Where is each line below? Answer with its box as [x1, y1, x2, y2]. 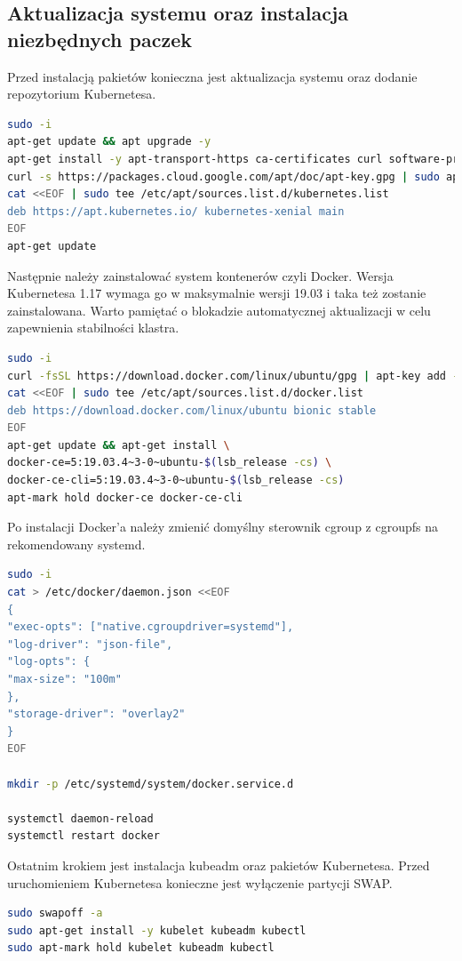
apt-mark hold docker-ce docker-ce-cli [7, 491, 243, 504]
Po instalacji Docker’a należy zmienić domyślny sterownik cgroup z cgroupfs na [7, 517, 438, 536]
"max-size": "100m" [7, 673, 122, 685]
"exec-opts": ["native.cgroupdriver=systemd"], [7, 621, 294, 634]
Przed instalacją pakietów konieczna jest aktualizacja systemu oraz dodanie [7, 67, 418, 85]
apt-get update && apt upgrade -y [7, 135, 211, 148]
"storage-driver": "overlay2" [7, 708, 186, 721]
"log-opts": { [7, 655, 91, 669]
